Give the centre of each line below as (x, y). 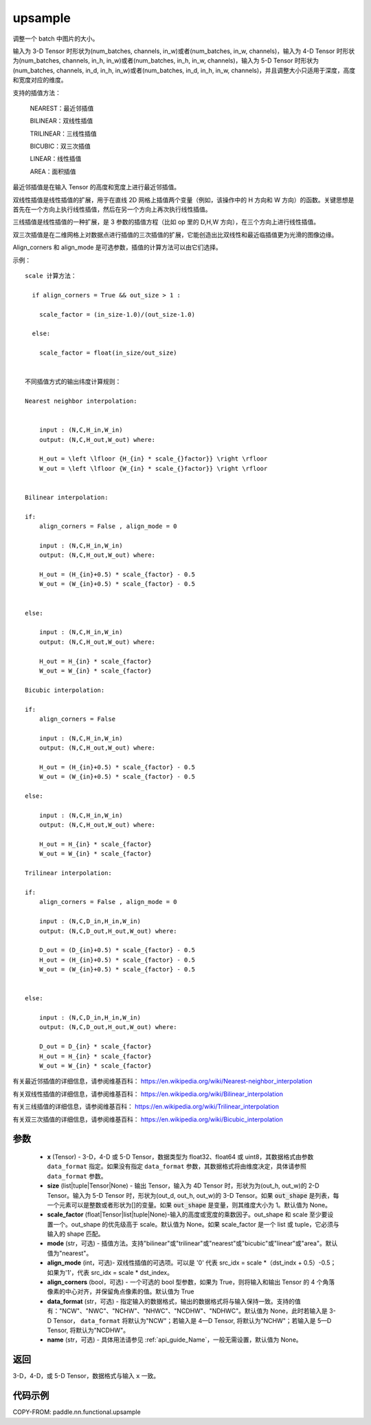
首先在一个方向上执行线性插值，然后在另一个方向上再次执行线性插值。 (112, 209)
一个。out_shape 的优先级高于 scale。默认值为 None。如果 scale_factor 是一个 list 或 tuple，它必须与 (196, 1224)
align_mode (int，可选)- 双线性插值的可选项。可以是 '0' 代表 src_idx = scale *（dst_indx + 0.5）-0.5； (192, 1263)
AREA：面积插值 (53, 171)
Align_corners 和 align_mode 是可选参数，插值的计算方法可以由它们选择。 (117, 247)
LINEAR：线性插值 (56, 159)
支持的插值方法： (37, 92)
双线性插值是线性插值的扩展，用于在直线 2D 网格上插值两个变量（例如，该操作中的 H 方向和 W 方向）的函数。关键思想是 (183, 200)
